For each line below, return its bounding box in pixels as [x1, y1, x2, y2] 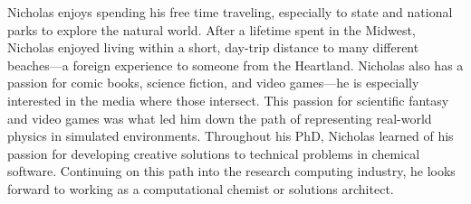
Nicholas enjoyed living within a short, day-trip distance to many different [7, 38, 419, 57]
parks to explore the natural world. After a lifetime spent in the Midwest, [7, 20, 416, 39]
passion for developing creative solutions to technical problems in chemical [7, 144, 420, 162]
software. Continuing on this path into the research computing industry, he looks [7, 162, 456, 181]
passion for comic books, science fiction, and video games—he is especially [7, 73, 419, 92]
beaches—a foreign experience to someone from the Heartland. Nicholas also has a [7, 55, 464, 74]
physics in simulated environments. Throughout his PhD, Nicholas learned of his [7, 126, 454, 145]
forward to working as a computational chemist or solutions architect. [7, 179, 394, 198]
